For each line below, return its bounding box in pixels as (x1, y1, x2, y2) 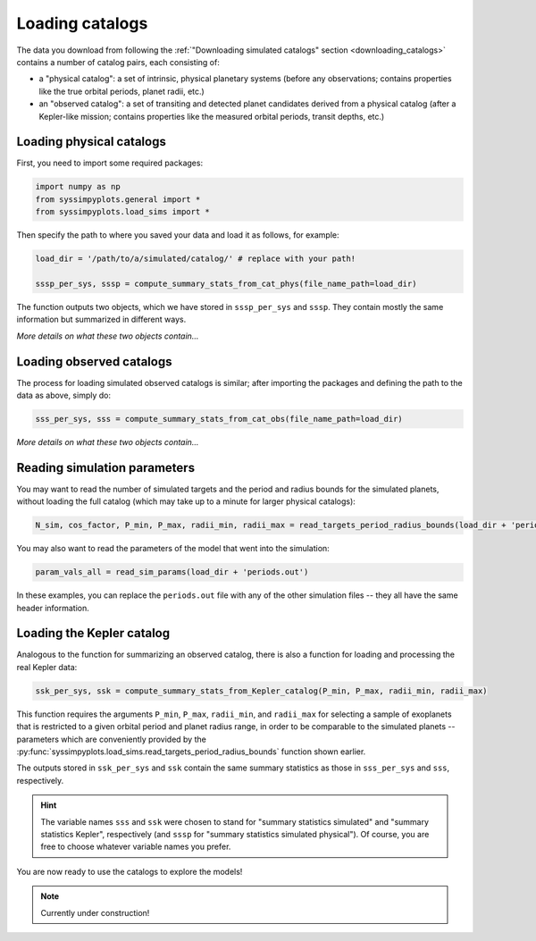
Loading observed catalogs (16, 354, 172, 369)
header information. (16, 602, 89, 613)
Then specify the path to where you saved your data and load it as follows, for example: (16, 230, 339, 240)
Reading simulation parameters (16, 460, 196, 475)
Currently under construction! (40, 907, 150, 918)
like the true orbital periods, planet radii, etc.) (38, 86, 205, 97)
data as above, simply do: (16, 390, 112, 400)
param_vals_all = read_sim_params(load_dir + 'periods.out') (35, 567, 309, 577)
